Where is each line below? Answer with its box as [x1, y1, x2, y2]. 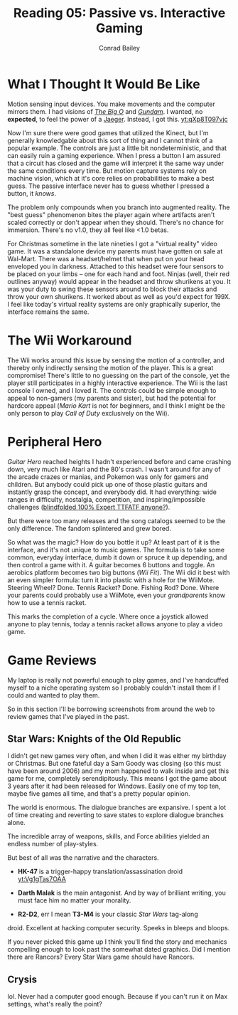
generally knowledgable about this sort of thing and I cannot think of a [7, 136, 213, 144]
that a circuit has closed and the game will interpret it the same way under [7, 159, 224, 167]
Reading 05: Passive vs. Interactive [13, 5, 226, 21]
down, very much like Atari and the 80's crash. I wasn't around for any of [7, 465, 221, 473]
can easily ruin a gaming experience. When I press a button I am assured [7, 151, 221, 159]
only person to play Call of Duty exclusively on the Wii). [7, 409, 170, 417]
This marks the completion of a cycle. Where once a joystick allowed [7, 612, 209, 621]
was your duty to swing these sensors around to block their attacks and [7, 285, 217, 293]
